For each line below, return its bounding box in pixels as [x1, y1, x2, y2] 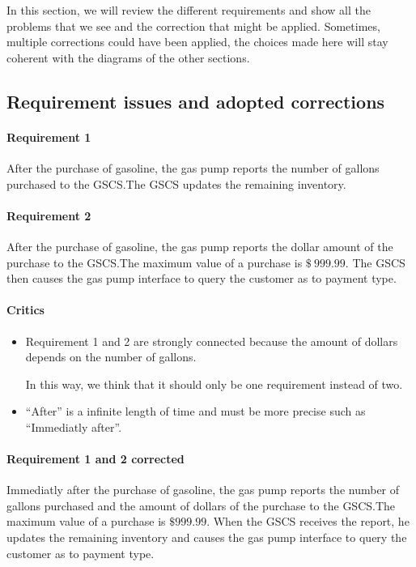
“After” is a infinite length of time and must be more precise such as [25, 403, 366, 420]
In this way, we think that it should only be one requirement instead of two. [25, 375, 403, 392]
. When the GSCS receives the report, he [206, 513, 410, 530]
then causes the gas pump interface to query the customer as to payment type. [6, 270, 397, 287]
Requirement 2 [6, 207, 91, 224]
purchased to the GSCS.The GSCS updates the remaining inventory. [6, 175, 346, 192]
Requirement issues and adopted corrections [6, 88, 385, 113]
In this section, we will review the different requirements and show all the [6, 2, 371, 18]
